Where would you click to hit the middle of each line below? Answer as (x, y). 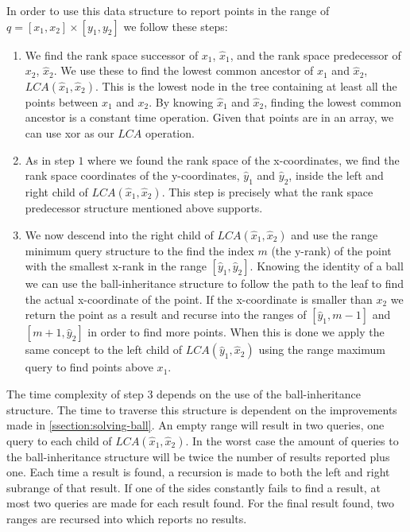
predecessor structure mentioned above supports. (144, 207)
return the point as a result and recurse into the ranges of (166, 315)
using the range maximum (322, 349)
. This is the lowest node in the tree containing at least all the (246, 85)
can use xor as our (70, 132)
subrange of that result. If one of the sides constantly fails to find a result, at (193, 487)
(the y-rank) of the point (331, 250)
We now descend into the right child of (119, 234)
